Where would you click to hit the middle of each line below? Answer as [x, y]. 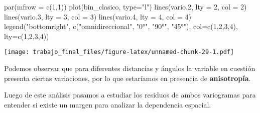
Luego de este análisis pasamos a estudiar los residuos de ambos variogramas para [130, 95]
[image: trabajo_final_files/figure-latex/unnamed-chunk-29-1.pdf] [119, 52]
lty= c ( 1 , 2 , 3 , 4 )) [27, 36]
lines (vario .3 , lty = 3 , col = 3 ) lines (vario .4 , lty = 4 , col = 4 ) [98, 16]
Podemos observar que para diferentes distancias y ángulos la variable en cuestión [130, 68]
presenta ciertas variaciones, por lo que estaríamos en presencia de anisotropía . [127, 78]
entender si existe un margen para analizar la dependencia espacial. [108, 104]
